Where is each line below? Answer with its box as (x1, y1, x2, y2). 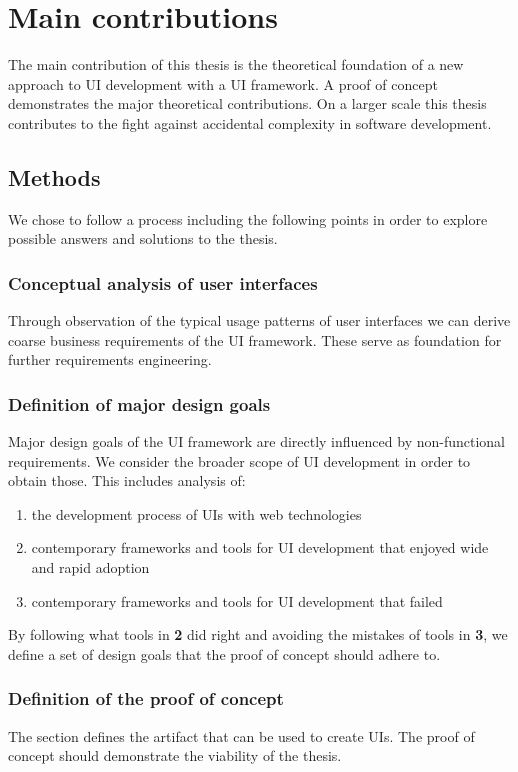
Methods (8, 161, 101, 192)
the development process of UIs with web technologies (31, 503, 362, 524)
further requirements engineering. (8, 349, 212, 370)
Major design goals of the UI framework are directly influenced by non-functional (8, 431, 505, 452)
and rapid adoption (31, 557, 150, 578)
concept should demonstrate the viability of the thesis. (8, 745, 342, 766)
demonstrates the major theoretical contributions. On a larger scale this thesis (8, 93, 487, 114)
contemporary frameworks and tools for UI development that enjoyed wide (31, 537, 489, 558)
